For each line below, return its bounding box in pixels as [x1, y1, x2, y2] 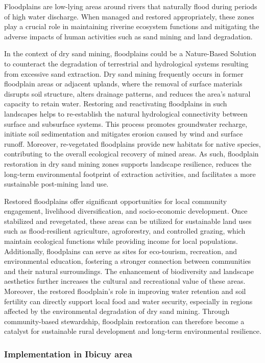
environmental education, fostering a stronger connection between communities [4, 256, 251, 266]
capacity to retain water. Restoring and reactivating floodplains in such [4, 98, 227, 109]
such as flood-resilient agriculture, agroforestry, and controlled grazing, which [4, 225, 246, 236]
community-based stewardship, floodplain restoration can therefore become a [4, 315, 245, 326]
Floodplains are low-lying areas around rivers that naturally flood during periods [4, 1, 257, 11]
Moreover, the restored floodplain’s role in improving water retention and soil [4, 286, 246, 297]
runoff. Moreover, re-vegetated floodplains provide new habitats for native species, [4, 138, 261, 149]
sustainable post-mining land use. [4, 178, 109, 189]
